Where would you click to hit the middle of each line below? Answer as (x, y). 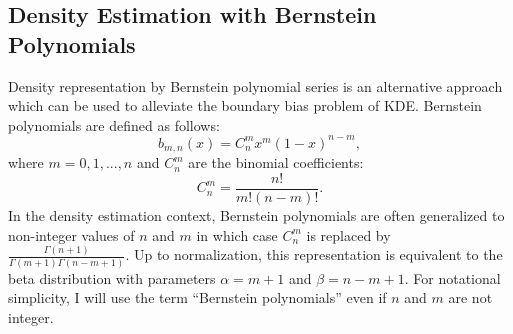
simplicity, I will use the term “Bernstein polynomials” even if (197, 297)
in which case (237, 234)
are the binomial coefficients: (276, 162)
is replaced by (348, 234)
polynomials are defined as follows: (114, 124)
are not (470, 297)
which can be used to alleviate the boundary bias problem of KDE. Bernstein (245, 105)
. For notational (452, 277)
